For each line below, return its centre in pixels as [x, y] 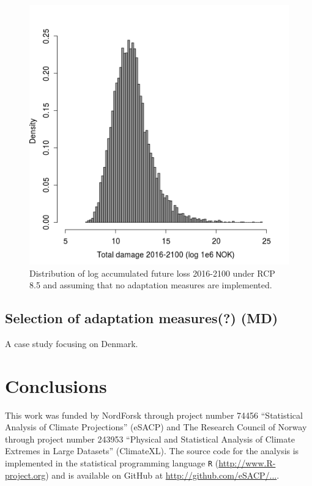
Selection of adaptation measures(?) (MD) [142, 318]
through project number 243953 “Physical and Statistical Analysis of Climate [150, 439]
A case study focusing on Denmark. [72, 343]
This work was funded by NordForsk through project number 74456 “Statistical [154, 415]
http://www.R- [247, 463]
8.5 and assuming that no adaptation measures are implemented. [151, 285]
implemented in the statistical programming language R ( [112, 463]
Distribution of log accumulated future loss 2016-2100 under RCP [152, 273]
